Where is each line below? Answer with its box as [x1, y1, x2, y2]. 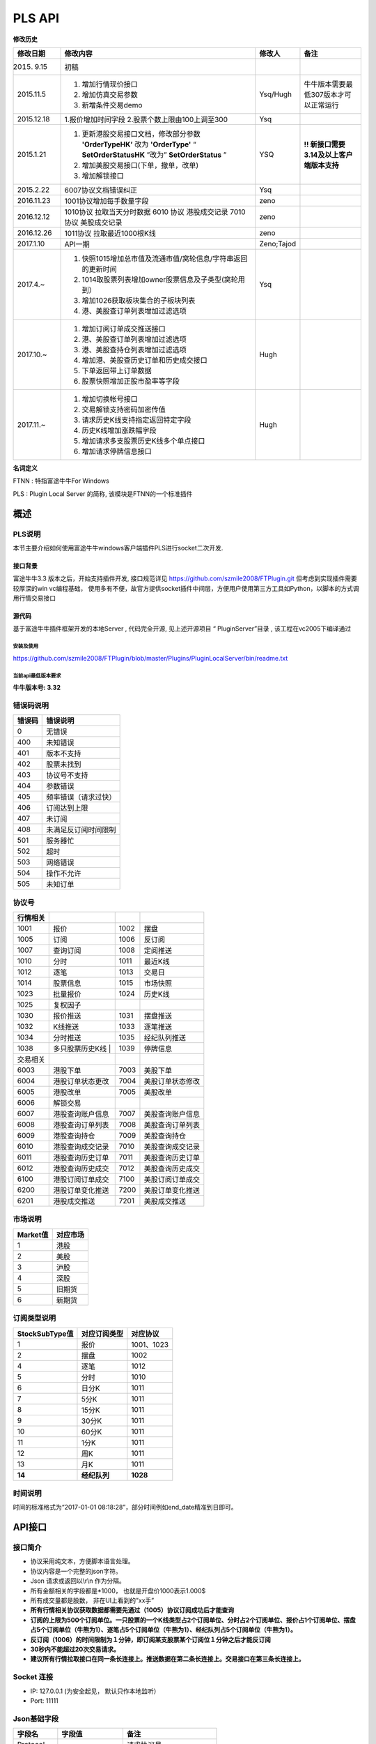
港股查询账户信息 [53, 1109, 109, 1119]
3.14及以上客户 [304, 150, 353, 160]
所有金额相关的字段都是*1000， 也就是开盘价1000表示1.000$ [30, 1586, 206, 1595]
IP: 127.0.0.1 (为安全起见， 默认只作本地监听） [30, 1687, 160, 1695]
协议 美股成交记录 [64, 217, 123, 227]
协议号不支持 [46, 771, 88, 781]
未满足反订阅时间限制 [46, 825, 116, 835]
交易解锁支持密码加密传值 [81, 405, 166, 414]
